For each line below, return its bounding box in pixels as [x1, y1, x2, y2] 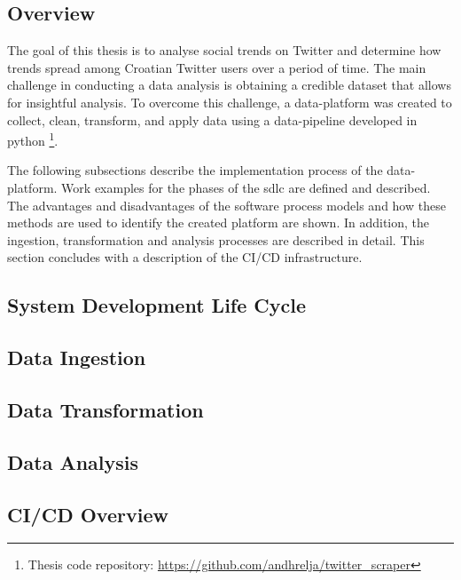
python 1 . [7, 129, 59, 149]
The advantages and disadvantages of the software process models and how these [7, 195, 446, 214]
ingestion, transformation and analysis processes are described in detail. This [7, 230, 425, 249]
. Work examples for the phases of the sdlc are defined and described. [53, 179, 431, 197]
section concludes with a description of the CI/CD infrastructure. [7, 248, 363, 266]
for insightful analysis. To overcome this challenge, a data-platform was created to [7, 92, 452, 111]
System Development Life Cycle [7, 291, 307, 319]
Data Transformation [7, 395, 204, 423]
